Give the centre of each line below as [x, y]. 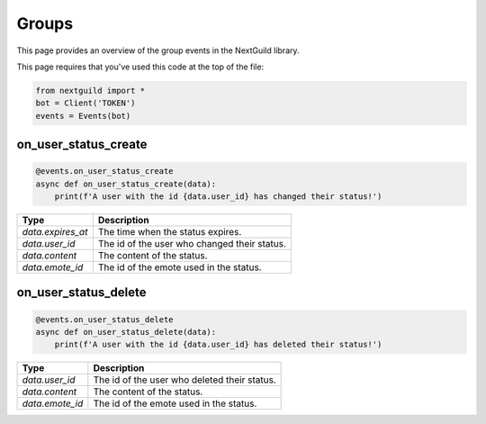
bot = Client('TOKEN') [85, 103]
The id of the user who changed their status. [192, 244]
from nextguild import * [90, 90]
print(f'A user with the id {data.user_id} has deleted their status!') [218, 345]
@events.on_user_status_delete [105, 319]
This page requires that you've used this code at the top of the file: [140, 67]
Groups [45, 23]
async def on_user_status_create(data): [126, 184]
